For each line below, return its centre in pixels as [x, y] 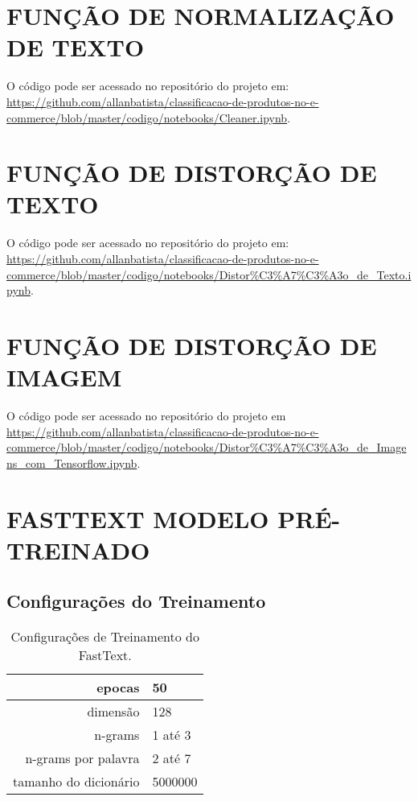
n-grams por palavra [82, 758]
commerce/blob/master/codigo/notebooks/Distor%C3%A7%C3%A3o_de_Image [207, 447]
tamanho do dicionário [76, 782]
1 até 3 [172, 735]
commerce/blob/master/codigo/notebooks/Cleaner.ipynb [147, 117]
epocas [118, 687]
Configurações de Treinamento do [105, 637]
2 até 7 [172, 758]
